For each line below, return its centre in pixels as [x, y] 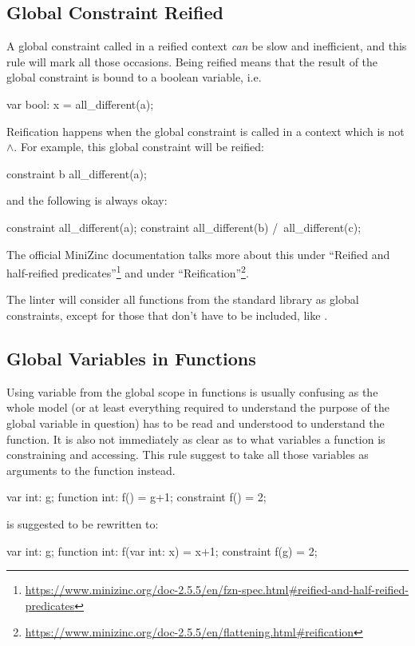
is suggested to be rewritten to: [83, 523]
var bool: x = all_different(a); [80, 104]
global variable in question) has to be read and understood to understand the [196, 423]
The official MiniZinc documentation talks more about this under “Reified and [198, 254]
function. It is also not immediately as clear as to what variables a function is [196, 439]
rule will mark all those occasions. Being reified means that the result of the [192, 61]
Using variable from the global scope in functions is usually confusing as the [192, 391]
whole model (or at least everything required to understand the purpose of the [198, 407]
